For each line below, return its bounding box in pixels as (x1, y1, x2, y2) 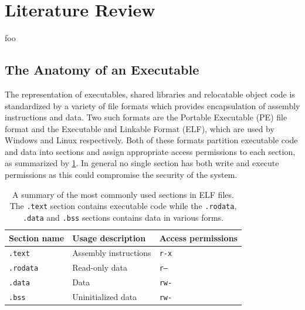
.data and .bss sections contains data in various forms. (22, 211, 224, 223)
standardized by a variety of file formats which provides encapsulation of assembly (5, 99, 300, 112)
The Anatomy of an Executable (5, 60, 199, 79)
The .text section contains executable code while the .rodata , (9, 200, 237, 212)
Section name (9, 231, 65, 244)
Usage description (72, 231, 146, 244)
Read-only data (72, 261, 128, 274)
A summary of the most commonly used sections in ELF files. (12, 188, 234, 200)
